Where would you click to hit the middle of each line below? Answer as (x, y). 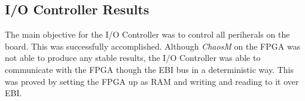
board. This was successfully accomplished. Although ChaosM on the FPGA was (153, 46)
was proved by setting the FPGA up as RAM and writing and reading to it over (152, 81)
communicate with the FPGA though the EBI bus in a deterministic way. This (149, 69)
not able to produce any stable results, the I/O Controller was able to (133, 58)
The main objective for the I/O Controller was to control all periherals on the (147, 34)
